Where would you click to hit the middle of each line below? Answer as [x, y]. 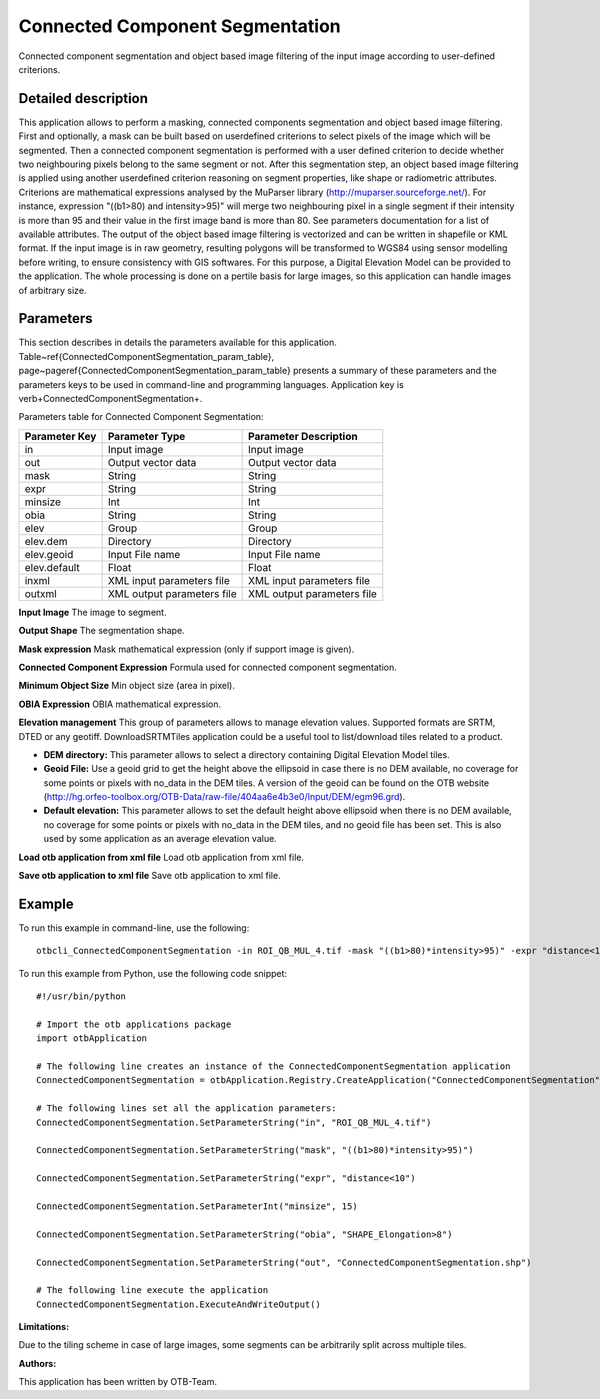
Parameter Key [60, 436]
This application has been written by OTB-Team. [118, 1382]
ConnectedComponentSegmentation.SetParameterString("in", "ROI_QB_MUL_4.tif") [234, 1122]
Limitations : [44, 1327]
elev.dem [46, 541]
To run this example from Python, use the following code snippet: [153, 973]
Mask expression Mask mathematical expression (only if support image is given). [186, 649]
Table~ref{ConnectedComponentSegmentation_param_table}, [146, 356]
